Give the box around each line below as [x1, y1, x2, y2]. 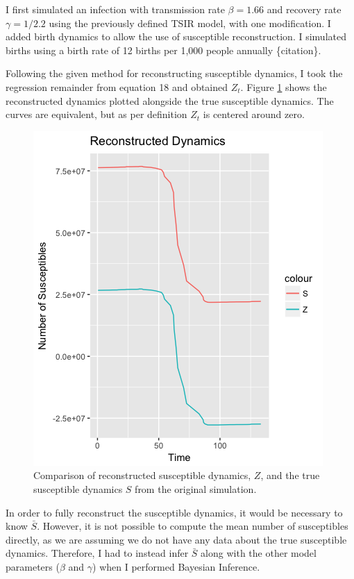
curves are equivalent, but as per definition [6, 107, 187, 121]
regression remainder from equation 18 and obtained [6, 79, 228, 94]
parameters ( [6, 559, 60, 573]
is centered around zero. [203, 107, 305, 121]
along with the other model [201, 546, 317, 560]
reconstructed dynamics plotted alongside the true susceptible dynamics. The [6, 93, 334, 108]
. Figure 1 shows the [240, 79, 327, 94]
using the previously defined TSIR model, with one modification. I [49, 15, 331, 30]
